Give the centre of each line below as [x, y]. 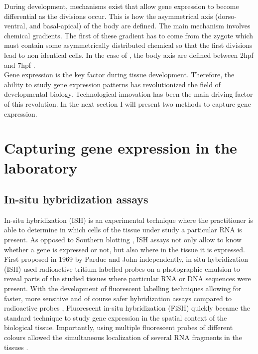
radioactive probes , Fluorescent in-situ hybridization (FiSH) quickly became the [127, 308]
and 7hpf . [20, 65]
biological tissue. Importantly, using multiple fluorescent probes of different [119, 327]
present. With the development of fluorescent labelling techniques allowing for [123, 288]
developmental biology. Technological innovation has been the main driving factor [129, 94]
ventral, [16, 26]
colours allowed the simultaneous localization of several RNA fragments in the [123, 337]
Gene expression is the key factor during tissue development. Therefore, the [119, 75]
